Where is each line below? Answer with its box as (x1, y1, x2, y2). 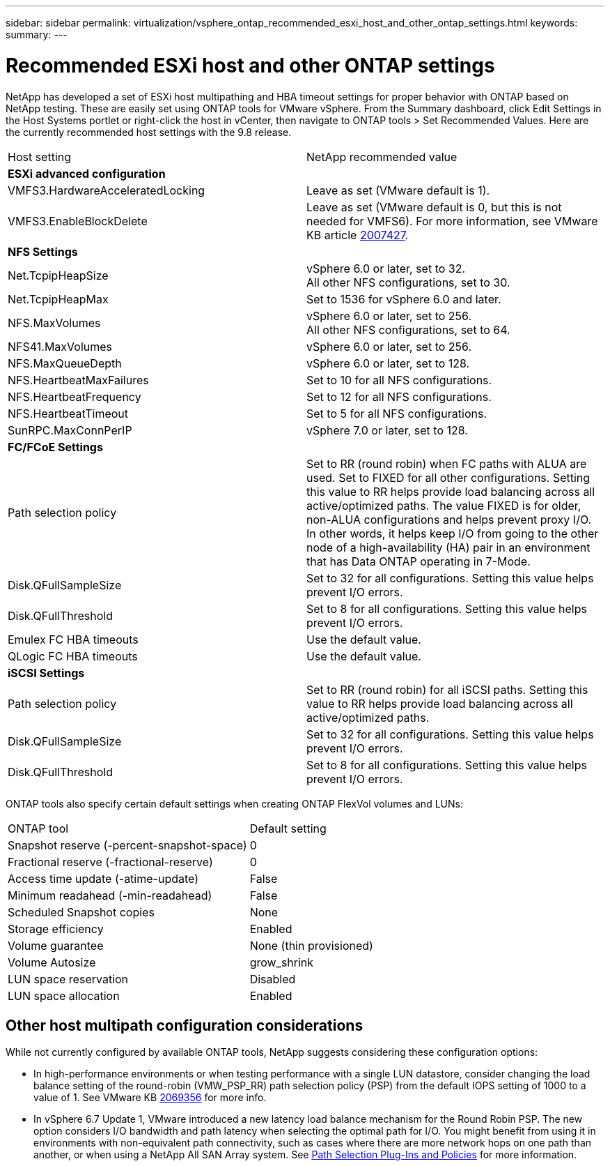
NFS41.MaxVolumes (8, 339, 113, 354)
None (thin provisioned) (249, 938, 373, 953)
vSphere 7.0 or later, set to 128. (306, 423, 468, 437)
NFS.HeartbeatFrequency (8, 389, 141, 404)
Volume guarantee (8, 938, 104, 953)
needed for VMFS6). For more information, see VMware (306, 213, 598, 228)
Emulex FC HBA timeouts (8, 632, 139, 646)
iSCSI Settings (8, 665, 85, 680)
